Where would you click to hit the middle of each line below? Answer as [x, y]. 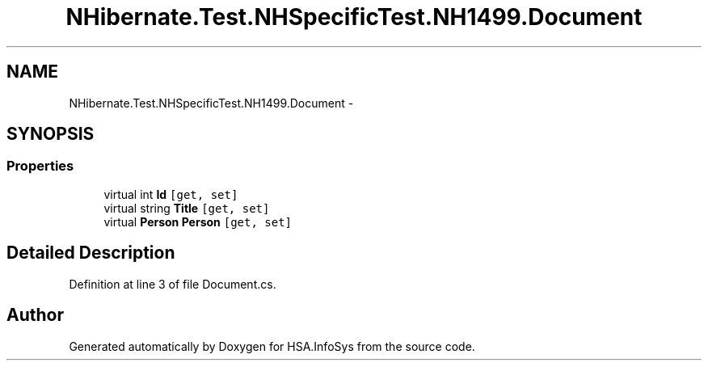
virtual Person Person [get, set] [198, 221]
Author [35, 315]
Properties [40, 166]
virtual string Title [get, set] [187, 208]
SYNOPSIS [51, 134]
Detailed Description [91, 253]
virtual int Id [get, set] [171, 194]
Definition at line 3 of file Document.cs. [173, 284]
